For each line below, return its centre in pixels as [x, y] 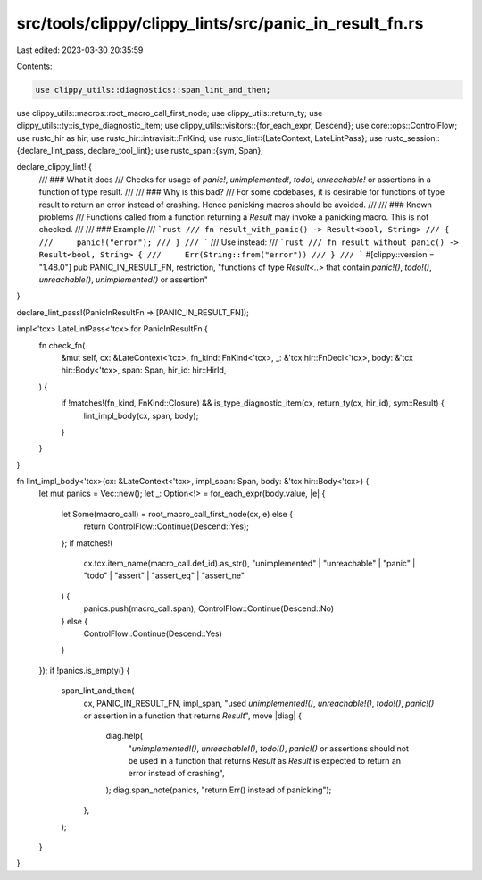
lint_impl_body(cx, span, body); [141, 415]
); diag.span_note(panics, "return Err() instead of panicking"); [219, 790]
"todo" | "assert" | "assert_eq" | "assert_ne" [164, 575]
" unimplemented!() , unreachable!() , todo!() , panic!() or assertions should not [269, 748]
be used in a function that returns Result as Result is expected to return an [265, 761]
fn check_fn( [62, 345]
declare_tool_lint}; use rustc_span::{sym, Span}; [175, 151]
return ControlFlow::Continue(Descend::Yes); [166, 526]
